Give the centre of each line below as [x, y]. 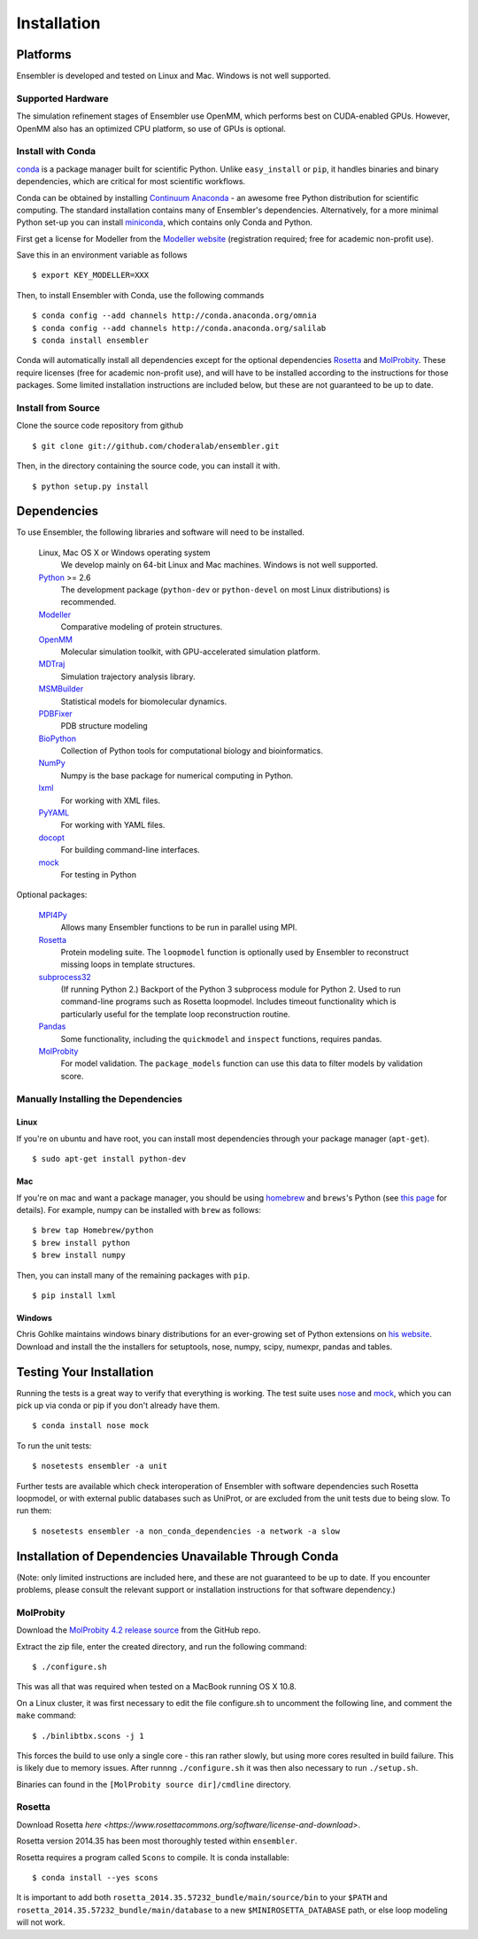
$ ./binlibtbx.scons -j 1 [89, 1736]
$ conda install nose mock [91, 1426]
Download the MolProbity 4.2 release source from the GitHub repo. [139, 1630]
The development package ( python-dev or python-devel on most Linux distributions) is [225, 590]
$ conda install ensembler [91, 340]
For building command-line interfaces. [131, 850]
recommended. [89, 602]
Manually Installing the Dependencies [100, 1099]
